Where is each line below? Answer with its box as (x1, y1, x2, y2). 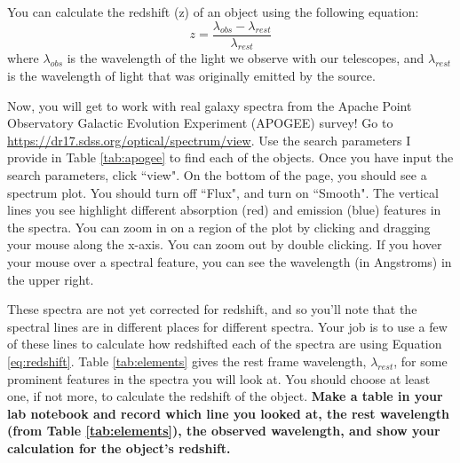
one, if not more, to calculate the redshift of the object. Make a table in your (7, 387, 443, 405)
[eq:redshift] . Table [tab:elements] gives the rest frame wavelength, (7, 351, 367, 370)
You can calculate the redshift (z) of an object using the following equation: (7, 3, 419, 20)
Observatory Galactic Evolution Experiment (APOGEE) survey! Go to (7, 114, 393, 132)
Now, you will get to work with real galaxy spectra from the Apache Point (7, 96, 412, 114)
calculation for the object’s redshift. (7, 438, 231, 457)
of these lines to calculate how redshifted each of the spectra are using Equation (7, 334, 442, 353)
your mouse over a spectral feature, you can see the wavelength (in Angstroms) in (7, 252, 452, 271)
